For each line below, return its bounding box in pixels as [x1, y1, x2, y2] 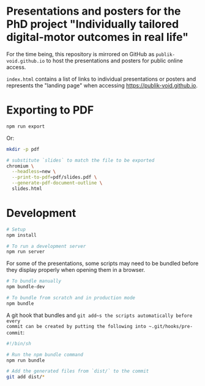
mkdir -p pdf [6, 146, 40, 152]
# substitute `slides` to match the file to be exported [6, 157, 155, 163]
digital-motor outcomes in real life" [6, 31, 188, 44]
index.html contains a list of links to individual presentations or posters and [6, 75, 196, 82]
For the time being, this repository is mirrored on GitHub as [6, 50, 155, 57]
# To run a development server [6, 243, 86, 249]
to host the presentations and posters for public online [46, 57, 184, 64]
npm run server [6, 249, 45, 255]
